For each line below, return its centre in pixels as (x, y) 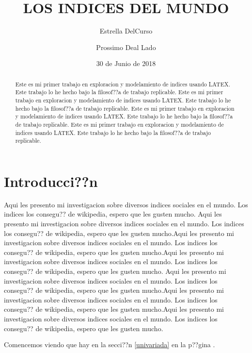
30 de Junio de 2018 (126, 63)
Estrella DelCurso (126, 31)
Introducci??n (51, 181)
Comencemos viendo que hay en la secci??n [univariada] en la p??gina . (110, 345)
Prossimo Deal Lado (126, 47)
